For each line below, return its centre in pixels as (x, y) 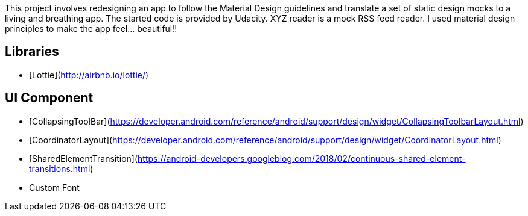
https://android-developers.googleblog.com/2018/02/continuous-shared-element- (302, 158)
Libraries (32, 52)
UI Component (49, 98)
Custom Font (54, 187)
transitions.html (60, 168)
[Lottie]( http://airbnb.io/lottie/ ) (89, 75)
